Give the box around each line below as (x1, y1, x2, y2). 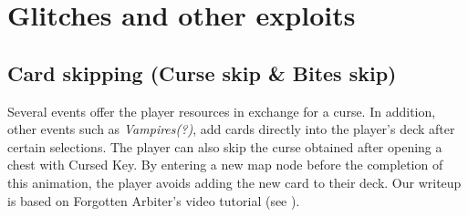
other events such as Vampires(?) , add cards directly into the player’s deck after (7, 119, 455, 139)
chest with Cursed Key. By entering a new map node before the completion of (7, 155, 443, 174)
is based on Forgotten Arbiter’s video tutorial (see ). (7, 191, 300, 210)
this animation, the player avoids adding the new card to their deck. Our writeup (7, 172, 462, 191)
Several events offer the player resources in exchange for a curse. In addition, (7, 101, 436, 120)
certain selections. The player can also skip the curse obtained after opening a (7, 137, 442, 156)
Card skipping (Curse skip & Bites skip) (7, 58, 397, 87)
